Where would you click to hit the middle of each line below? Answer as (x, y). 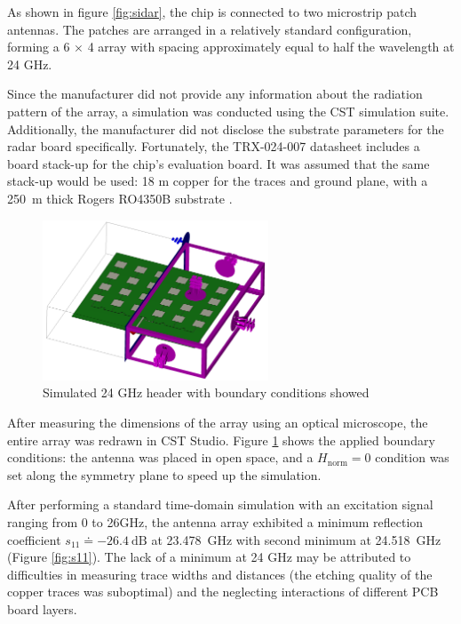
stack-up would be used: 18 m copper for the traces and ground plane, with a (218, 181)
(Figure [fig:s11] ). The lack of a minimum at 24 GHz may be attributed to (209, 557)
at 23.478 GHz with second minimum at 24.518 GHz (296, 539)
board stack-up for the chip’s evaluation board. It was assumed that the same (219, 163)
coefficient (34, 539)
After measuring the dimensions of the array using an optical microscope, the (218, 423)
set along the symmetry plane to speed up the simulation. (164, 474)
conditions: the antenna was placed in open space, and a (160, 457)
